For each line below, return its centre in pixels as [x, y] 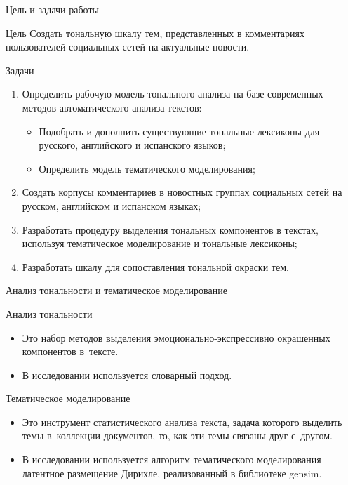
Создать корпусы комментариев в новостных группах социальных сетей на [182, 192]
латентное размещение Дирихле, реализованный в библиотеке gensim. [172, 473]
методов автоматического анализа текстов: [112, 107]
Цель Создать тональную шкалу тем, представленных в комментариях [155, 33]
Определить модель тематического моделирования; [147, 168]
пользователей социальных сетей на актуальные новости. [128, 47]
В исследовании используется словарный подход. [127, 374]
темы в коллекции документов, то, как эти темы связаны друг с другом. [177, 436]
